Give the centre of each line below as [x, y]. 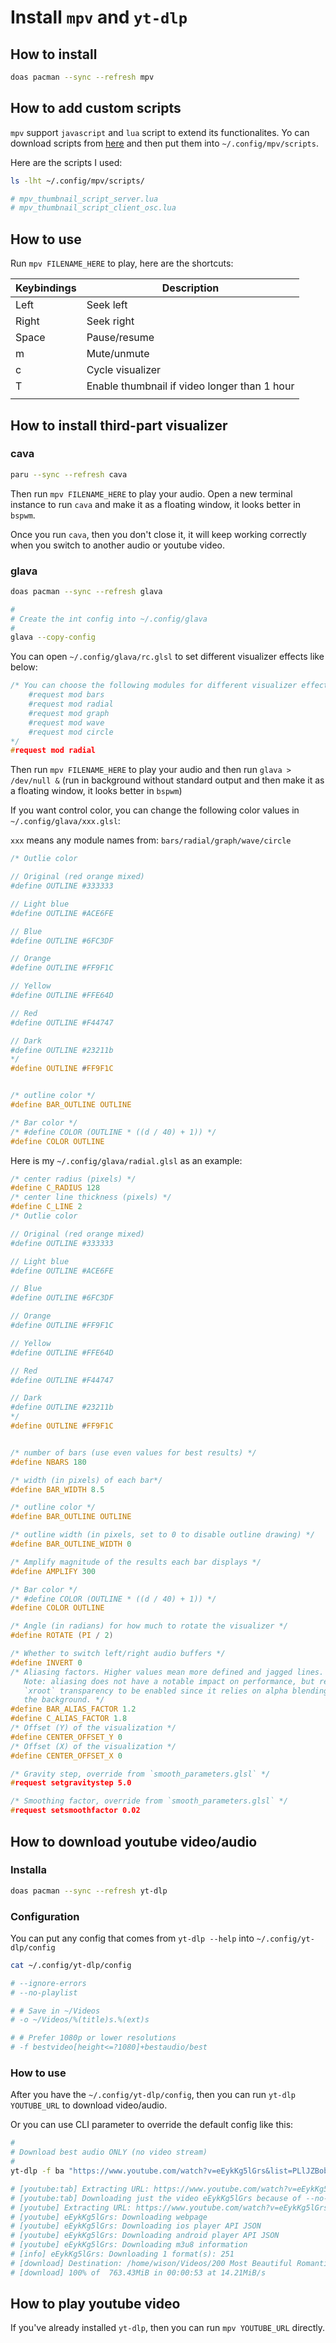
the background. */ [64, 1700]
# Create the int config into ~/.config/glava [109, 619]
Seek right [110, 321]
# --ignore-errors [48, 1983]
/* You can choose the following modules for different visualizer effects [171, 686]
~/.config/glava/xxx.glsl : [65, 821]
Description [190, 288]
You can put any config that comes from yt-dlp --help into [132, 1938]
